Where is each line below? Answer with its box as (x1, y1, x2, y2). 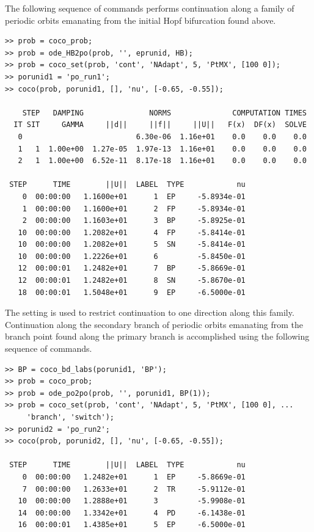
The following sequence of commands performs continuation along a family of (5, 2, 294, 14)
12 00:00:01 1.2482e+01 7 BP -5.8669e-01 (18, 264, 246, 273)
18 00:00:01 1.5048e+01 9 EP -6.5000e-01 (18, 288, 246, 297)
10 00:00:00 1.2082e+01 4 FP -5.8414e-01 (18, 228, 246, 237)
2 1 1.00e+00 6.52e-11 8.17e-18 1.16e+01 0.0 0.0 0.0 (18, 156, 307, 166)
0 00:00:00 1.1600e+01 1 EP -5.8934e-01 (22, 192, 246, 201)
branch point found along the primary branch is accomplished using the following (5, 330, 310, 343)
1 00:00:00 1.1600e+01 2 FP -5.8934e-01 (22, 204, 246, 213)
